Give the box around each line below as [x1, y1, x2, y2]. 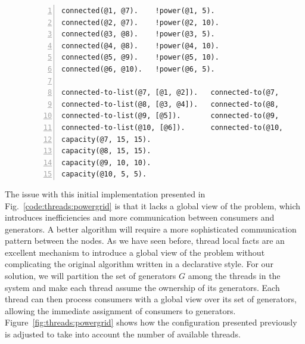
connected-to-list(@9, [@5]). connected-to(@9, [61, 111, 279, 120]
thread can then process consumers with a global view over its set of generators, [5, 293, 297, 305]
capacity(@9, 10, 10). [61, 158, 151, 167]
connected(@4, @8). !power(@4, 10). [61, 41, 219, 50]
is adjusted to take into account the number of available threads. [5, 328, 241, 340]
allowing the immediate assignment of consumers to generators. [5, 304, 236, 317]
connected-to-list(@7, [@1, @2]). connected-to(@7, [61, 88, 279, 97]
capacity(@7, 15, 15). [61, 135, 151, 144]
